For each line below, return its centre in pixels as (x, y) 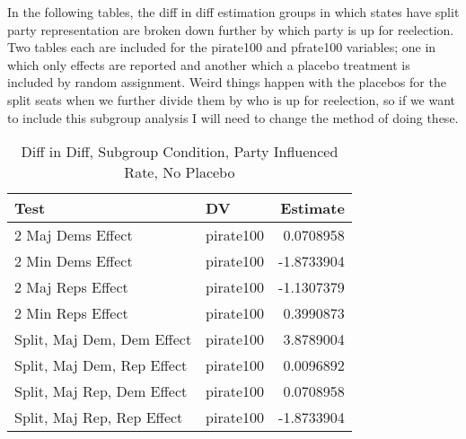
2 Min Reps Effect (71, 313)
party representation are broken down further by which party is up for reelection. (231, 29)
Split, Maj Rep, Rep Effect (99, 417)
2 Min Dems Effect (74, 261)
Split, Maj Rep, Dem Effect (101, 391)
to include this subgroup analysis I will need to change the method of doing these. (233, 117)
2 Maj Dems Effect (74, 235)
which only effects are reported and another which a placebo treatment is (209, 64)
